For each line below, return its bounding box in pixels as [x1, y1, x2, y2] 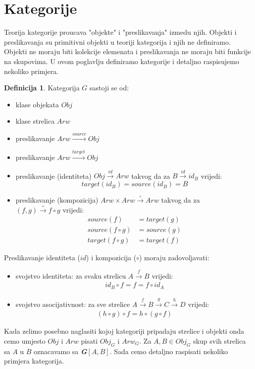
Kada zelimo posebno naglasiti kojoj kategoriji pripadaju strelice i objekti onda [4, 326, 244, 336]
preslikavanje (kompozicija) [15, 195, 99, 205]
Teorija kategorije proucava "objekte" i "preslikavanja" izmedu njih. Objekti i [4, 27, 237, 37]
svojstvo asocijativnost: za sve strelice [15, 298, 130, 309]
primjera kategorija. [4, 356, 64, 366]
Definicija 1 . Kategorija [4, 82, 80, 93]
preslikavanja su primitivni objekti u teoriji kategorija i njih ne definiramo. [4, 36, 231, 47]
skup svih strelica [193, 335, 246, 346]
